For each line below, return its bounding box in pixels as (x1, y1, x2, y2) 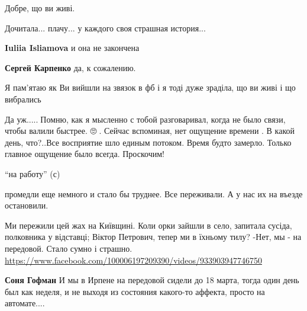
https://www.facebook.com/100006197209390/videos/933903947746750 (5, 254, 262, 266)
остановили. (5, 199, 49, 211)
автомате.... (5, 297, 45, 309)
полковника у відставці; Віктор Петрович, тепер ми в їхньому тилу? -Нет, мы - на (5, 230, 302, 243)
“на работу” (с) (5, 167, 60, 179)
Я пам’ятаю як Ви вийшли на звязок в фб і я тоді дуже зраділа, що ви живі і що (5, 81, 296, 94)
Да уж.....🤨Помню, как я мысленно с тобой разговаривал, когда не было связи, (5, 113, 286, 125)
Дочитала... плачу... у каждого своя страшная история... (5, 21, 206, 34)
